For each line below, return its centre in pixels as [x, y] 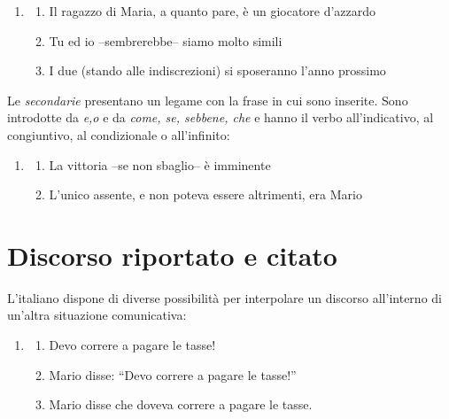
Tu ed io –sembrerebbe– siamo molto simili [166, 40]
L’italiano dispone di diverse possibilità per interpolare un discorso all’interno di [224, 297]
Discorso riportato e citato [172, 255]
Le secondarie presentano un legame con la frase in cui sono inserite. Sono [208, 100]
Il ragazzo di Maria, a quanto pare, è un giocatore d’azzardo [213, 11]
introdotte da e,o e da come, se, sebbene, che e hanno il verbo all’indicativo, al [221, 117]
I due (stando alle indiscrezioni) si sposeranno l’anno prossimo [217, 70]
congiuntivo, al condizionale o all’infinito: [119, 134]
